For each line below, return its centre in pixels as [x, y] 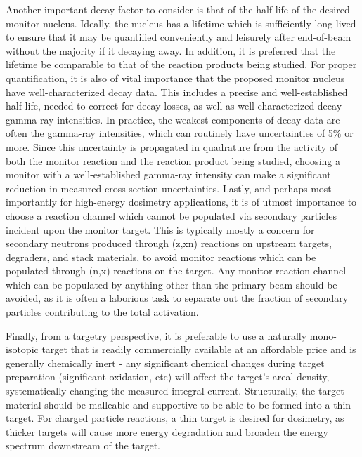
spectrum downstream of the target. [83, 445]
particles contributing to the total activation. [102, 312]
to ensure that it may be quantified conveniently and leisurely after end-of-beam [179, 37]
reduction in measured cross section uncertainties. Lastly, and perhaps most [169, 188]
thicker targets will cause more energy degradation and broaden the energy [167, 431]
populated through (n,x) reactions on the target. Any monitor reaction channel [176, 271]
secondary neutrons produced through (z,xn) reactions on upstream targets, [169, 243]
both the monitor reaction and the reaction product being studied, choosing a [173, 160]
